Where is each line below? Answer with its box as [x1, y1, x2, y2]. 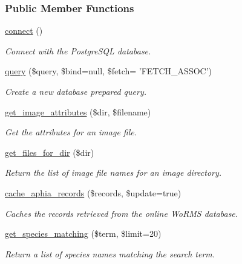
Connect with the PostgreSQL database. [5, 44, 151, 57]
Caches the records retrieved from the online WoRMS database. [5, 207, 238, 219]
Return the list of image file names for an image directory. [5, 166, 222, 179]
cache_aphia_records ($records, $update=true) [5, 186, 181, 199]
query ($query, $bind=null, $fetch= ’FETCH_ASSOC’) [5, 65, 212, 77]
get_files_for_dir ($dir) [5, 146, 94, 158]
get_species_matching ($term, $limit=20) [5, 227, 162, 240]
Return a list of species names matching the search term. [5, 247, 215, 260]
